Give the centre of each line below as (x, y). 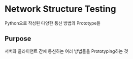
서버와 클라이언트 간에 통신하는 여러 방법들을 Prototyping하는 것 (66, 51)
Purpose (18, 39)
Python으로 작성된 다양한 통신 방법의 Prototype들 (53, 23)
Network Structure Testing (60, 9)
